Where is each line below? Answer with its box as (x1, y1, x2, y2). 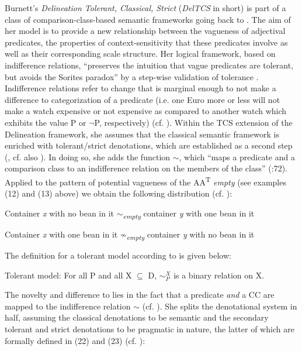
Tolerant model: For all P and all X (5, 269, 132, 281)
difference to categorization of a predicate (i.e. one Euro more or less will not (5, 93, 280, 105)
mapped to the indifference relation (5, 300, 131, 312)
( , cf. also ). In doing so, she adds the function (5, 150, 171, 163)
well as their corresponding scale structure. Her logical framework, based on (5, 47, 276, 60)
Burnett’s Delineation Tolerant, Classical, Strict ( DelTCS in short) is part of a (5, 2, 286, 13)
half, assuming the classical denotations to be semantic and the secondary (5, 311, 269, 324)
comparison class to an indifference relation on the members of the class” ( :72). (5, 162, 287, 174)
